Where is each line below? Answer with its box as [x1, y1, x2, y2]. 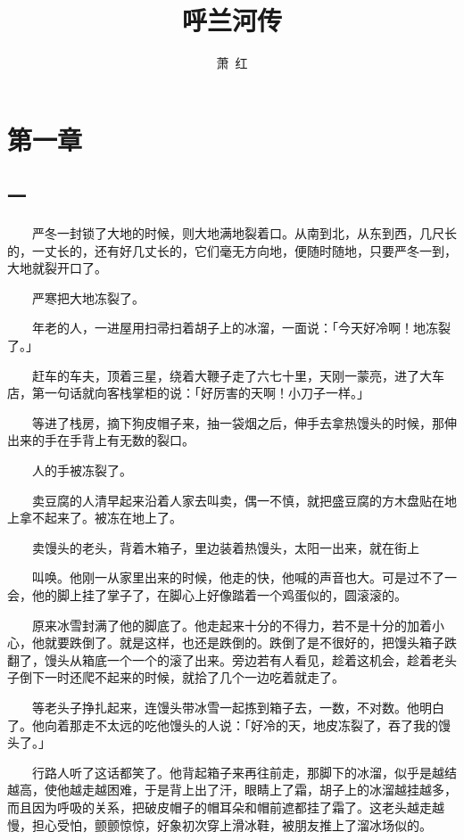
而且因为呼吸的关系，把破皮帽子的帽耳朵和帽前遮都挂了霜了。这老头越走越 [7, 797, 444, 816]
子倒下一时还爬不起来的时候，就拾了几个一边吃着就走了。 [7, 668, 344, 687]
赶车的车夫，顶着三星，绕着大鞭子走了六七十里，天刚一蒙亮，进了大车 [31, 366, 444, 384]
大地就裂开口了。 [7, 259, 107, 277]
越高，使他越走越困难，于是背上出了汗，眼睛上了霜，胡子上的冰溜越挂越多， [7, 780, 457, 799]
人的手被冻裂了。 [31, 461, 132, 480]
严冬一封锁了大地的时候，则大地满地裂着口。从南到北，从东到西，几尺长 [31, 224, 457, 243]
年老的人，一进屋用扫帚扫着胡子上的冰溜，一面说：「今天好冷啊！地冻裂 [31, 318, 451, 337]
